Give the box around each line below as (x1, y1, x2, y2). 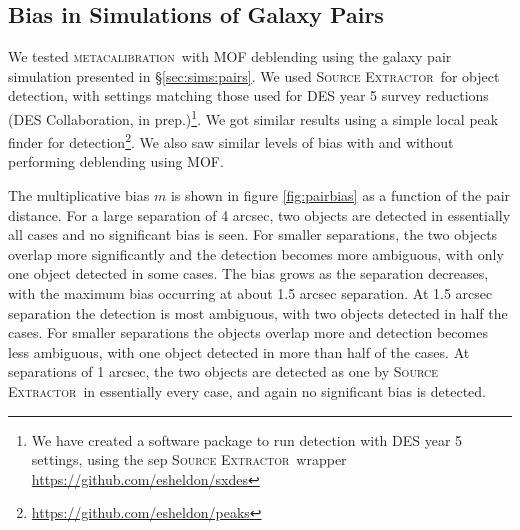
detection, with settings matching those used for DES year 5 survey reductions (8, 85, 489, 106)
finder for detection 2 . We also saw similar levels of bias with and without (8, 129, 454, 152)
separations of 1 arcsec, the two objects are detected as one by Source (8, 361, 438, 382)
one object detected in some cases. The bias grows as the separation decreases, (8, 263, 489, 284)
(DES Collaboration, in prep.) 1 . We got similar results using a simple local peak (8, 105, 499, 129)
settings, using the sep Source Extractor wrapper (31, 449, 347, 470)
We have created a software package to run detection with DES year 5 (31, 429, 463, 450)
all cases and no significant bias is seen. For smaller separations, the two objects (8, 224, 498, 245)
